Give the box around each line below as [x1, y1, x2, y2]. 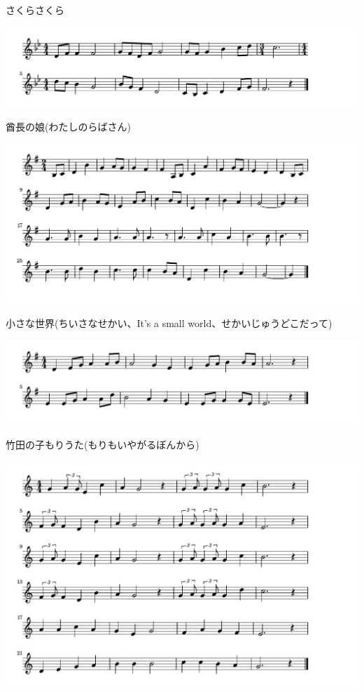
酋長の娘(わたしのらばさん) [6, 119, 131, 133]
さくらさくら [6, 3, 64, 17]
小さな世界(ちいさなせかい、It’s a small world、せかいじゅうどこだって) [6, 315, 332, 330]
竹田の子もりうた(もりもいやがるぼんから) [6, 437, 199, 452]
